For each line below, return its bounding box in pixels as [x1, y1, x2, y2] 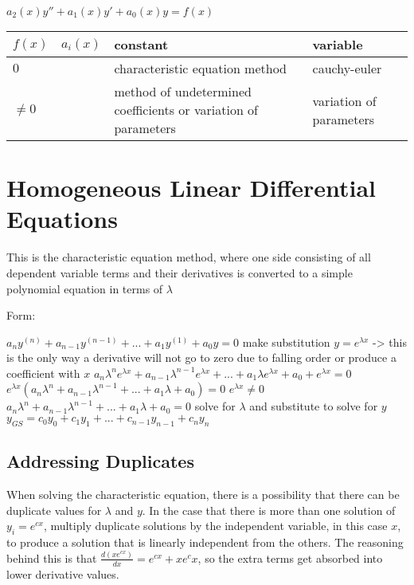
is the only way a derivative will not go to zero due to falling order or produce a [6, 349, 396, 366]
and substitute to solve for [249, 398, 378, 414]
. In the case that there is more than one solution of [142, 501, 396, 518]
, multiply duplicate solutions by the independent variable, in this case [43, 517, 388, 534]
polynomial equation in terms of [6, 280, 163, 296]
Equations [6, 202, 118, 235]
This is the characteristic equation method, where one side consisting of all [6, 249, 371, 265]
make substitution [242, 333, 330, 350]
